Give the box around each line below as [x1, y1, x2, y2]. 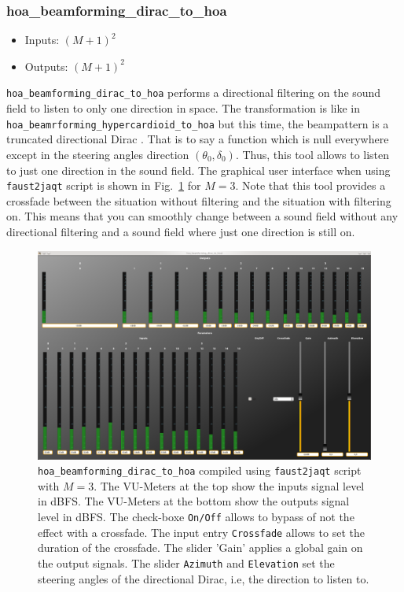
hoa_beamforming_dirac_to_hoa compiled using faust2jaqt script [38, 462, 362, 479]
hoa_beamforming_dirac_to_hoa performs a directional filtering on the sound [6, 84, 381, 101]
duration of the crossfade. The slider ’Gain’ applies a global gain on [38, 539, 363, 556]
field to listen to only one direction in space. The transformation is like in [6, 100, 360, 117]
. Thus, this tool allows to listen [235, 146, 390, 162]
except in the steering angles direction [6, 146, 189, 162]
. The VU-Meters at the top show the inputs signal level [94, 477, 365, 494]
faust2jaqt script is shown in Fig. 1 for [6, 177, 201, 194]
